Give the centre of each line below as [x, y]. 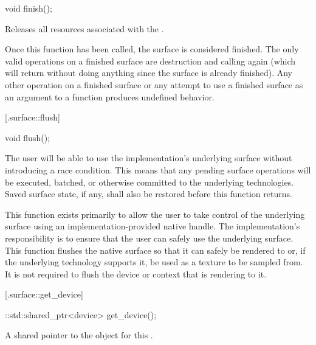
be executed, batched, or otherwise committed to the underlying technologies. [149, 182]
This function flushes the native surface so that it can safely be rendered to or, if [155, 250]
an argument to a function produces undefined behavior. [110, 96]
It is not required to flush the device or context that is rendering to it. [136, 274]
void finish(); [29, 8]
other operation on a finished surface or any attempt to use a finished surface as [154, 84]
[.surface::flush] [33, 117]
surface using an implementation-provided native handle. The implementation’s [153, 226]
